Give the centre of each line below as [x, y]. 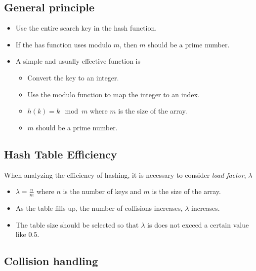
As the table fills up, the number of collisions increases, [99, 208]
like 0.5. [27, 234]
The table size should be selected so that [77, 224]
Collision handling [51, 261]
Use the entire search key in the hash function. [86, 28]
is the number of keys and [102, 191]
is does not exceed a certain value [198, 224]
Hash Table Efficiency [61, 154]
